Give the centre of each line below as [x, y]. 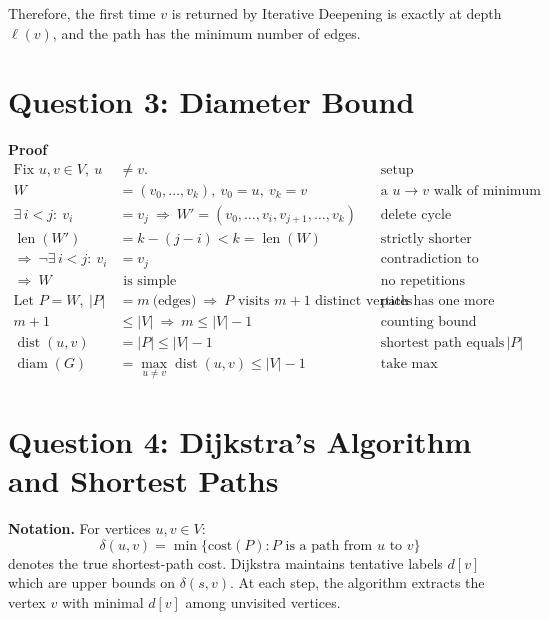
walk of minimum [487, 190]
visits [253, 300]
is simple [150, 280]
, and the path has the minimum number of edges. [206, 32]
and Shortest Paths [143, 480]
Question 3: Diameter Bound [211, 101]
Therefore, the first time [82, 13]
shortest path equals [442, 342]
